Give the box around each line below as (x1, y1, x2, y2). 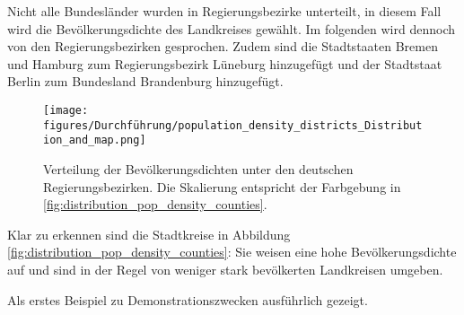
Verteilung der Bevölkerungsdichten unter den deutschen (43, 159, 354, 178)
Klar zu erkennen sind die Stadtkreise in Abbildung (7, 224, 291, 243)
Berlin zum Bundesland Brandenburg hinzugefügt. (7, 72, 284, 91)
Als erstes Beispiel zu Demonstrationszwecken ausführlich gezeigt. (7, 290, 368, 309)
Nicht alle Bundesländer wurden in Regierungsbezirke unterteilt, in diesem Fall (7, 2, 442, 20)
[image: (43, 103, 89, 117)
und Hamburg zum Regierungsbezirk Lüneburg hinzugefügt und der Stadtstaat (7, 54, 442, 73)
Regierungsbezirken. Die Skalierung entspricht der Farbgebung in (43, 177, 401, 196)
